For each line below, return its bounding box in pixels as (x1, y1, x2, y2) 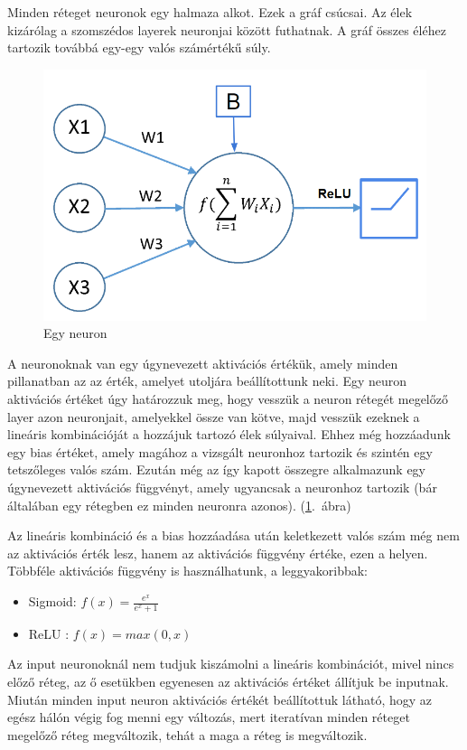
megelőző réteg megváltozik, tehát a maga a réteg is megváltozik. (7, 725, 368, 744)
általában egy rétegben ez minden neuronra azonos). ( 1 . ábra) (7, 495, 351, 514)
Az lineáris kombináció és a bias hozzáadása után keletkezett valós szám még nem (7, 526, 460, 545)
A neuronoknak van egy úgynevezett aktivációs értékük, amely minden (7, 353, 398, 372)
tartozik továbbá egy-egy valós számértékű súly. (7, 38, 271, 57)
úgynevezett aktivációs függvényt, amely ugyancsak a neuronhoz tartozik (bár (7, 478, 437, 497)
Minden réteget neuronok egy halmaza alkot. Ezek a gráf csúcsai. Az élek (7, 3, 413, 21)
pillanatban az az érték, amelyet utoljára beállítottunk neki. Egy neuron (7, 371, 407, 390)
